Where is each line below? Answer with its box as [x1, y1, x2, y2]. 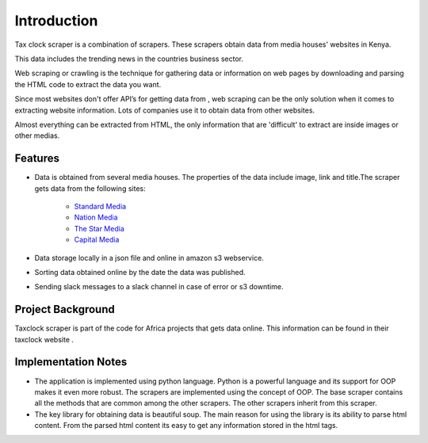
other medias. [14, 131, 60, 140]
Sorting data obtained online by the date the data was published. [34, 267, 246, 277]
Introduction [14, 12, 98, 29]
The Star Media [74, 223, 124, 233]
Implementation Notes [14, 355, 128, 369]
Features [14, 151, 59, 166]
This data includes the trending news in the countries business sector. [14, 54, 244, 63]
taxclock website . [14, 334, 75, 344]
